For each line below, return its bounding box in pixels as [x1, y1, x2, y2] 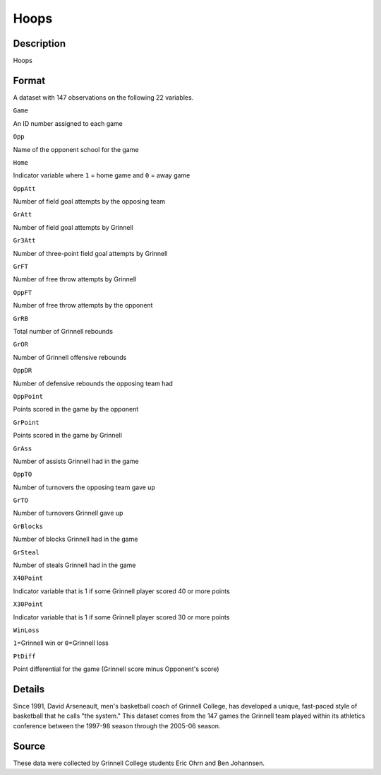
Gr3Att [13, 237, 36, 245]
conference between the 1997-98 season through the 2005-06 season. [13, 721, 221, 730]
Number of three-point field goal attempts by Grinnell [13, 249, 168, 257]
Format [13, 74, 46, 86]
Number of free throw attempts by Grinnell [13, 275, 137, 284]
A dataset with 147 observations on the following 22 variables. [13, 93, 194, 102]
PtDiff [13, 652, 36, 660]
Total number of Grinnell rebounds [13, 327, 113, 335]
